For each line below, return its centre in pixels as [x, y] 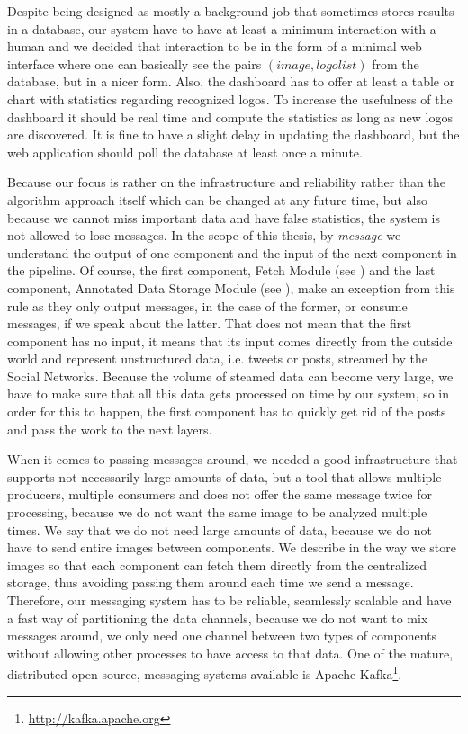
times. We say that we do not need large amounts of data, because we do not [220, 529]
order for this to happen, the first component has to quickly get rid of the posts [227, 412]
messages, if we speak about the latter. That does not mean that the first [210, 323]
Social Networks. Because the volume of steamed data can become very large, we [230, 376]
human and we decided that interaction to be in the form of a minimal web [215, 46]
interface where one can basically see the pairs [135, 63]
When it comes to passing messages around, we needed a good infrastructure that [233, 459]
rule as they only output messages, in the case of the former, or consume [207, 305]
